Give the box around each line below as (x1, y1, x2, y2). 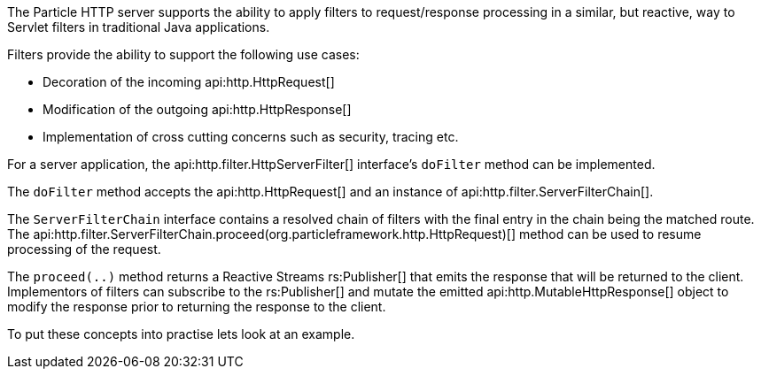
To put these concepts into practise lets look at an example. (7, 326, 355, 341)
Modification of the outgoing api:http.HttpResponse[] (43, 102, 352, 117)
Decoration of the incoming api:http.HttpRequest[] (43, 74, 335, 89)
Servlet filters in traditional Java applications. (7, 19, 270, 35)
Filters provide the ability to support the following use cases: (7, 47, 360, 62)
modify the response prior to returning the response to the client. (7, 299, 386, 314)
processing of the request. (7, 242, 161, 257)
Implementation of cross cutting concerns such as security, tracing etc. (43, 129, 459, 144)
